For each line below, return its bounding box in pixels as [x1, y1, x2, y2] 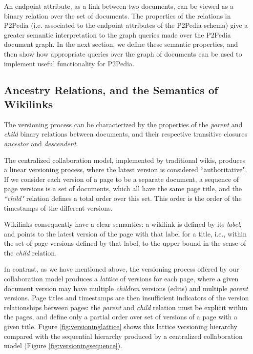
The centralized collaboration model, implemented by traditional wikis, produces [4, 155, 246, 165]
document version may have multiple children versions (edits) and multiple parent [4, 283, 248, 293]
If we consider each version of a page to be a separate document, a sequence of [4, 174, 239, 184]
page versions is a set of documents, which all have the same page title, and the [4, 183, 242, 194]
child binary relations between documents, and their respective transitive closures [4, 129, 247, 139]
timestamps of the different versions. [4, 202, 113, 213]
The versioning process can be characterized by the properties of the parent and [4, 119, 243, 129]
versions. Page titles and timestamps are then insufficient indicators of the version [4, 293, 249, 303]
